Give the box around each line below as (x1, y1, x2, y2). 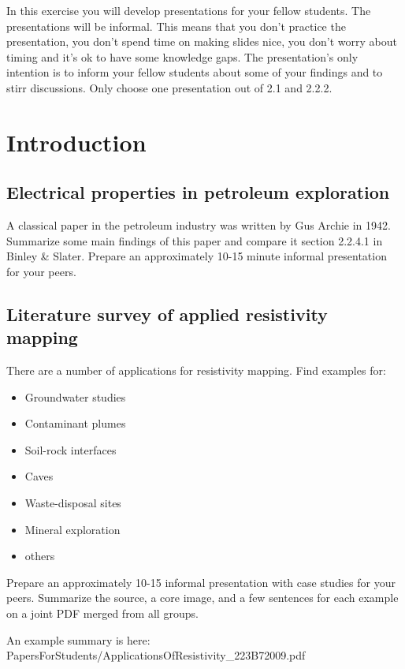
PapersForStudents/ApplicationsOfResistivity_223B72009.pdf (6, 647, 306, 663)
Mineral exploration (24, 521, 121, 537)
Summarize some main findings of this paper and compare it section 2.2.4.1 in (6, 232, 383, 249)
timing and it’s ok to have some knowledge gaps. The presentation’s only (6, 48, 359, 65)
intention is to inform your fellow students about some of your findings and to (6, 64, 383, 80)
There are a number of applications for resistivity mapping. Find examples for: (6, 362, 386, 379)
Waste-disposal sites (24, 495, 121, 511)
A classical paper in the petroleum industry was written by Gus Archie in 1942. (6, 217, 391, 234)
